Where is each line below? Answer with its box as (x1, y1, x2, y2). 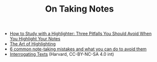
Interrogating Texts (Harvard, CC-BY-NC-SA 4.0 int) (9, 51, 115, 57)
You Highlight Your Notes (9, 36, 60, 42)
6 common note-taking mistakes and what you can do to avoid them (9, 46, 147, 52)
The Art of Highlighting (9, 41, 56, 47)
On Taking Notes (45, 3, 114, 15)
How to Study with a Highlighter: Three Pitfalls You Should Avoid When (9, 31, 152, 37)
